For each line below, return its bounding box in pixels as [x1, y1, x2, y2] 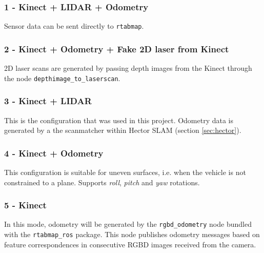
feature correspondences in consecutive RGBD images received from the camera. [4, 239, 256, 249]
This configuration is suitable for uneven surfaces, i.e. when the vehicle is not [4, 166, 246, 177]
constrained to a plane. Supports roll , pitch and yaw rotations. [4, 177, 200, 187]
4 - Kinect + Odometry [4, 146, 104, 159]
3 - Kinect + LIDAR [4, 94, 92, 107]
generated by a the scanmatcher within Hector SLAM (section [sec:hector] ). [4, 125, 241, 135]
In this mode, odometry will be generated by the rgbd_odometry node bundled [4, 219, 252, 229]
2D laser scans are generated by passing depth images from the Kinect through [4, 63, 252, 73]
